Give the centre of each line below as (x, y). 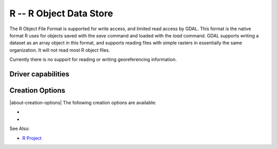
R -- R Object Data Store (61, 13)
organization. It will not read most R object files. (60, 50)
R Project (32, 138)
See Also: (20, 129)
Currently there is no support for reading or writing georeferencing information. (93, 59)
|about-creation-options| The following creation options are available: (83, 103)
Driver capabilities (39, 74)
